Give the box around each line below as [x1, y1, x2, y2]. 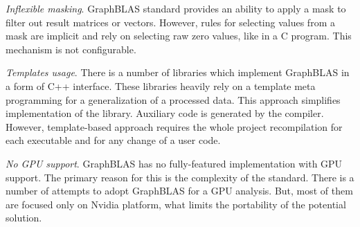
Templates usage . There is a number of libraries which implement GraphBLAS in [6, 65, 350, 80]
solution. [6, 210, 42, 225]
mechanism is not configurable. [6, 42, 136, 56]
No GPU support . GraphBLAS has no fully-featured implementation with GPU [6, 156, 343, 170]
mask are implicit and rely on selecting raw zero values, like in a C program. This [6, 28, 352, 43]
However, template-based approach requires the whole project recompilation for [6, 119, 343, 134]
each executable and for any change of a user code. [6, 133, 221, 147]
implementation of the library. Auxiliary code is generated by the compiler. [6, 106, 324, 120]
